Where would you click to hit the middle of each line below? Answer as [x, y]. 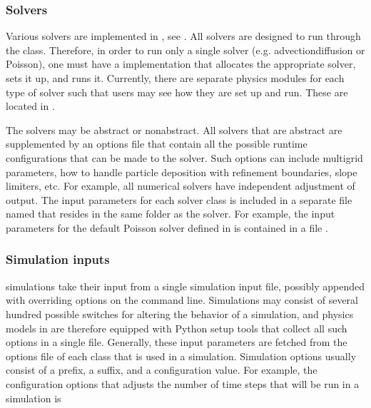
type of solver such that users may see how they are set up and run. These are [177, 92]
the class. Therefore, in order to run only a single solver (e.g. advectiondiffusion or [185, 50]
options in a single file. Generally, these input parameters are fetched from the [177, 342]
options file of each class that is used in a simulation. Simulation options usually [181, 356]
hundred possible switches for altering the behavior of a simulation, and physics [180, 313]
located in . [30, 106]
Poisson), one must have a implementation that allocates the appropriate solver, [181, 64]
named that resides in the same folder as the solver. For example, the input [171, 214]
